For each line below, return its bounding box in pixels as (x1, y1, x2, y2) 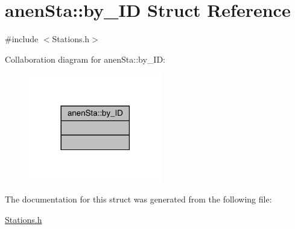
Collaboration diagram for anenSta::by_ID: (5, 52, 165, 65)
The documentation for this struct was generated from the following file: (5, 193, 272, 205)
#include (5, 33, 39, 45)
